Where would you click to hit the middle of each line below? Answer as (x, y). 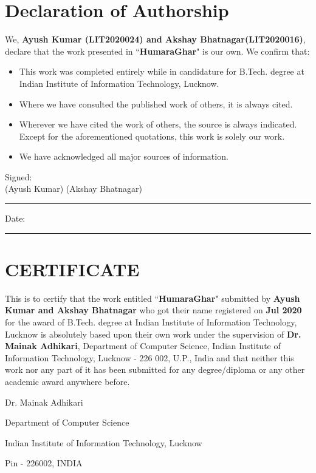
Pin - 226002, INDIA (44, 463)
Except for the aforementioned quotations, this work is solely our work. (152, 136)
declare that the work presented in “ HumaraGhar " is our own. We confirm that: (157, 51)
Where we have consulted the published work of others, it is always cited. (156, 104)
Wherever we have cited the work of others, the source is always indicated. (158, 124)
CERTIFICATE (72, 269)
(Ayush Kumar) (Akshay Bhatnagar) (74, 189)
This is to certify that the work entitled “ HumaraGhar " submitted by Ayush (153, 298)
